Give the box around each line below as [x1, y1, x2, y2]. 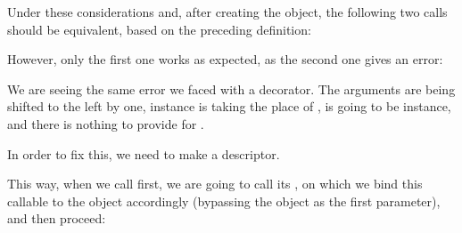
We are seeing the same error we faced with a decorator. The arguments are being [7, 79, 456, 98]
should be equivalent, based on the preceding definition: [7, 20, 311, 38]
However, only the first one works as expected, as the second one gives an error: [7, 50, 443, 68]
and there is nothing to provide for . [7, 114, 204, 133]
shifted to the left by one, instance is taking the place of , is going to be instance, [7, 97, 451, 116]
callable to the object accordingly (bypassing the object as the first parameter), [7, 191, 441, 210]
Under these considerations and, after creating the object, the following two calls [7, 3, 448, 20]
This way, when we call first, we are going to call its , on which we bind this [7, 174, 423, 193]
